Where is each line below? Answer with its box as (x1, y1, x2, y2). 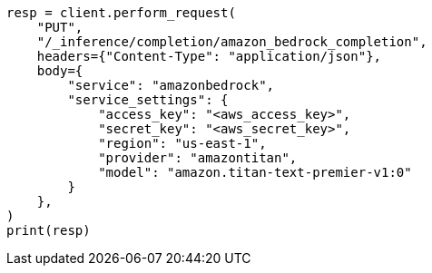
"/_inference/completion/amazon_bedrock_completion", (36, 34, 427, 49)
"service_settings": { (67, 93, 229, 107)
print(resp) (6, 223, 91, 238)
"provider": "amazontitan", (98, 151, 298, 165)
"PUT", (36, 20, 83, 34)
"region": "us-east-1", (98, 136, 267, 151)
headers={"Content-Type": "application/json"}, (36, 49, 382, 63)
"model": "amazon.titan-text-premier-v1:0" (98, 165, 412, 180)
